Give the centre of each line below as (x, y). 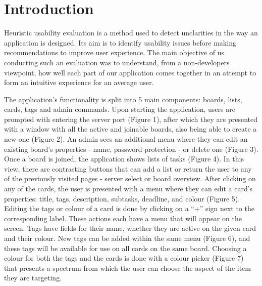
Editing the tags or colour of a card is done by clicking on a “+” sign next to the (129, 208)
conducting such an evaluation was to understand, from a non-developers (117, 62)
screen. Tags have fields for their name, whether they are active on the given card (130, 228)
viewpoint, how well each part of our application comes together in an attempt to (130, 72)
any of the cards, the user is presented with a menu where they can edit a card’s (128, 189)
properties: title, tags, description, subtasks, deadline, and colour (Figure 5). (122, 198)
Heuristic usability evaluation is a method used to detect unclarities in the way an (131, 33)
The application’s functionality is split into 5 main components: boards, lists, (123, 99)
